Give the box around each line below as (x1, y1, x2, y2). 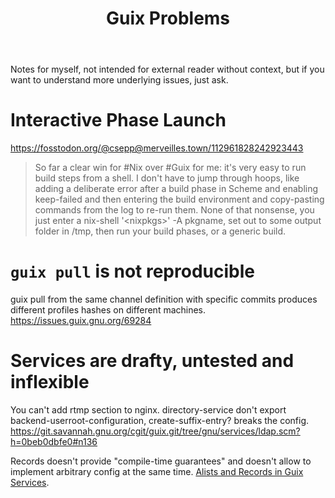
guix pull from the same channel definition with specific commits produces (10, 293, 318, 306)
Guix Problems (105, 7, 231, 30)
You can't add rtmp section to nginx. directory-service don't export (10, 404, 287, 416)
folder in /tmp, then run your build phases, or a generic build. (34, 225, 287, 237)
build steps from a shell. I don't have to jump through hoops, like (34, 172, 300, 184)
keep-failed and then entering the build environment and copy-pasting (34, 193, 325, 206)
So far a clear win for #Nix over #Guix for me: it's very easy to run (34, 162, 307, 174)
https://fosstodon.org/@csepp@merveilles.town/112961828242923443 (10, 142, 304, 154)
